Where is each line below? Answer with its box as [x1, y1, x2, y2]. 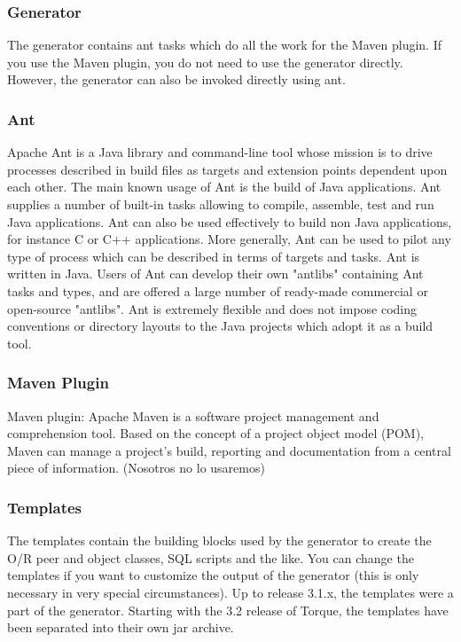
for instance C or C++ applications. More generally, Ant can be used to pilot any [7, 230, 451, 248]
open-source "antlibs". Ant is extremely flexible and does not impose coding [7, 299, 418, 317]
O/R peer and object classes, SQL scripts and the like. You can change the [7, 548, 414, 567]
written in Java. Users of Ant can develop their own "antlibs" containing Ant [7, 264, 424, 283]
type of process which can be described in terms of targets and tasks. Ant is [7, 247, 420, 265]
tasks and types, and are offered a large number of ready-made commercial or [7, 281, 428, 300]
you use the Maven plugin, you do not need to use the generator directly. [7, 52, 403, 71]
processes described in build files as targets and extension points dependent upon [7, 160, 448, 178]
